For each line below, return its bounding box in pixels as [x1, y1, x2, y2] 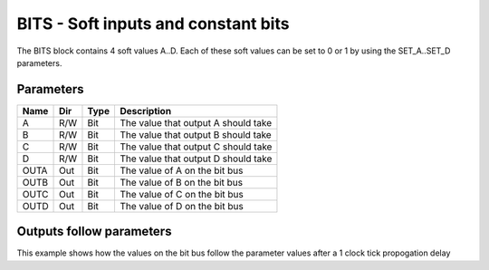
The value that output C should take [119, 140, 273, 153]
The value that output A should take [119, 116, 273, 129]
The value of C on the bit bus [119, 188, 244, 200]
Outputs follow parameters [16, 224, 172, 239]
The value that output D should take [119, 152, 273, 165]
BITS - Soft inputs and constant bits [16, 14, 290, 34]
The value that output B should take [119, 128, 272, 140]
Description [119, 104, 172, 117]
